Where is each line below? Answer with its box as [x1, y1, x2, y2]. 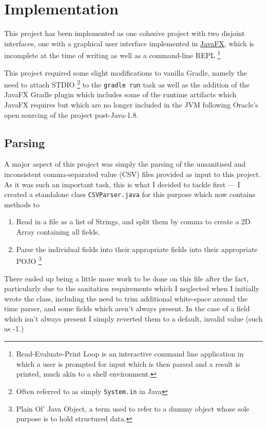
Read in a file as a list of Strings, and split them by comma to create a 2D [16, 216, 251, 227]
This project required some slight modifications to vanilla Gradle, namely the [4, 67, 247, 78]
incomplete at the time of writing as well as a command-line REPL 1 [4, 48, 221, 60]
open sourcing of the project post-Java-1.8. [4, 109, 139, 120]
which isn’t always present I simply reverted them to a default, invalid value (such [4, 313, 262, 324]
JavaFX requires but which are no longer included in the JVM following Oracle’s [4, 99, 258, 110]
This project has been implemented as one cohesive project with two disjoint [4, 28, 245, 39]
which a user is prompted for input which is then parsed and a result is [16, 358, 240, 369]
